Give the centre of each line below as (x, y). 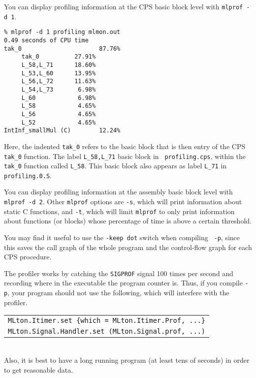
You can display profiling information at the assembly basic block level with (118, 192)
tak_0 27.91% (59, 57)
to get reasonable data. (39, 369)
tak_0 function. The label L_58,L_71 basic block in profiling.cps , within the (125, 156)
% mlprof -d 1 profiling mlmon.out (62, 32)
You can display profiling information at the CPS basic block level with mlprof (124, 6)
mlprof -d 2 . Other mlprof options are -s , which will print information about (123, 202)
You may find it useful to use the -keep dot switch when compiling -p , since (122, 237)
